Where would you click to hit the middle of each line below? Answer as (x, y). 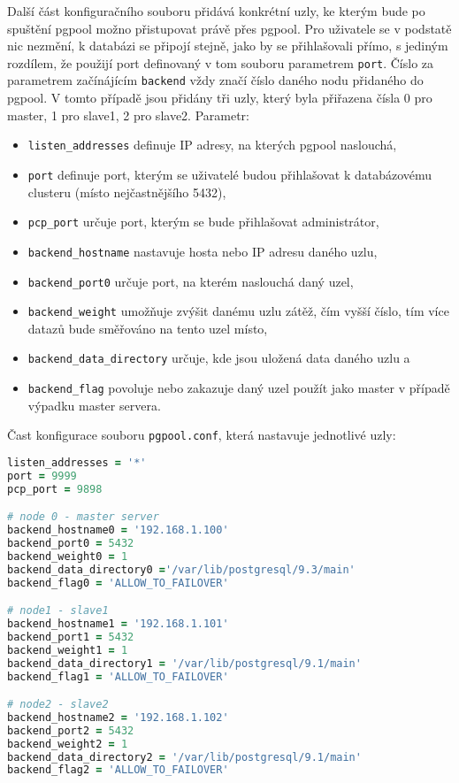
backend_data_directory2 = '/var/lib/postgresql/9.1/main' (184, 757)
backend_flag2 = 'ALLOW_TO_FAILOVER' (118, 770)
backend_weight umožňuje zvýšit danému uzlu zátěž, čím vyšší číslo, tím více (238, 311)
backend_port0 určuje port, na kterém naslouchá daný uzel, (191, 281)
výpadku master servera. (94, 405)
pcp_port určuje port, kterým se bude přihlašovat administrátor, (203, 222)
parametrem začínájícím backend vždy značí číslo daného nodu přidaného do (215, 80)
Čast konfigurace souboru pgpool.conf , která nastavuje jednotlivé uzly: (202, 435)
